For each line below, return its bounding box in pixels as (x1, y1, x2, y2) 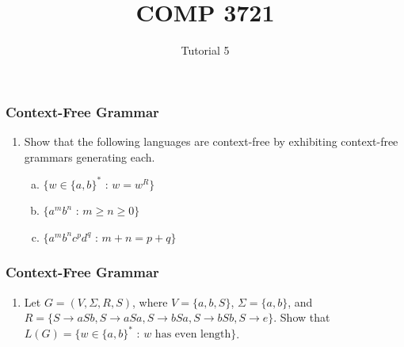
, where (132, 293, 168, 310)
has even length (154, 329, 231, 341)
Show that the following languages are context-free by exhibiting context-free (24, 133, 398, 150)
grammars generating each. (24, 148, 155, 165)
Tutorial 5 (181, 42, 230, 59)
